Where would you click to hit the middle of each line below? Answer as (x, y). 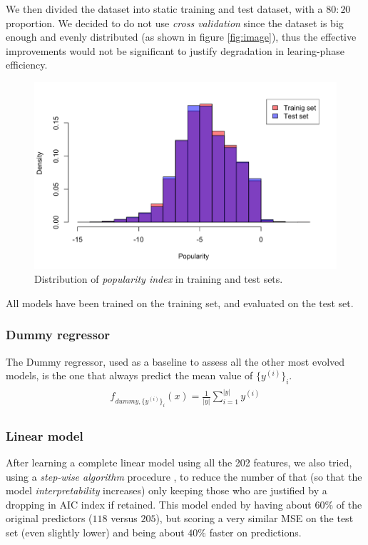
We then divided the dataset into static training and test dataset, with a (164, 9)
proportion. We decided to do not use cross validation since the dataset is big (175, 22)
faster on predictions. (255, 532)
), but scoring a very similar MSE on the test (255, 518)
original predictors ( (49, 518)
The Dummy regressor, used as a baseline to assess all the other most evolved (175, 361)
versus (124, 518)
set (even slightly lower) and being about (95, 532)
